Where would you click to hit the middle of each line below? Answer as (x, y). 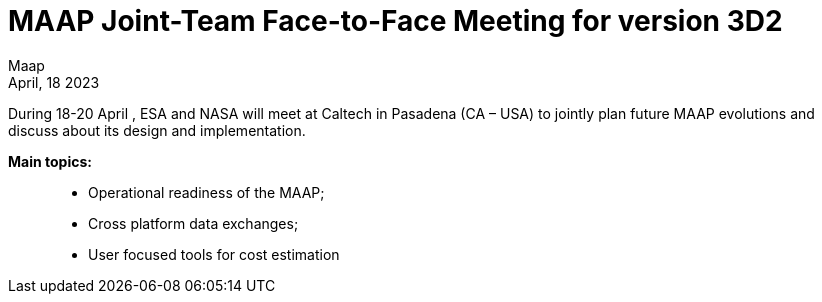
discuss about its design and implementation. (157, 130)
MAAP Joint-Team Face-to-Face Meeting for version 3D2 (395, 21)
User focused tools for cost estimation (214, 254)
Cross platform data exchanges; (193, 223)
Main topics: (50, 161)
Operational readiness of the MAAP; (206, 192)
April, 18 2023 (54, 82)
